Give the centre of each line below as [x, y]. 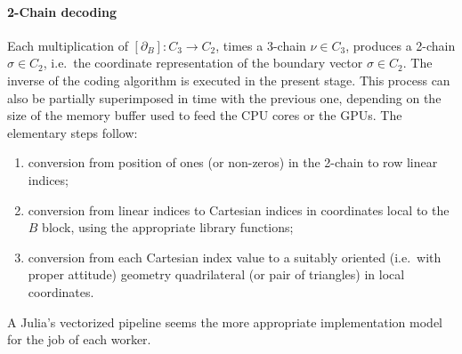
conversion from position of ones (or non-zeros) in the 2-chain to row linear [233, 162]
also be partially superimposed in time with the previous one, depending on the [224, 97]
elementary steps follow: [73, 132]
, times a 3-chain [261, 45]
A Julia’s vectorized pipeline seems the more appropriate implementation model [225, 322]
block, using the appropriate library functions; [168, 227]
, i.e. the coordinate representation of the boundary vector [203, 63]
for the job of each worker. [79, 339]
